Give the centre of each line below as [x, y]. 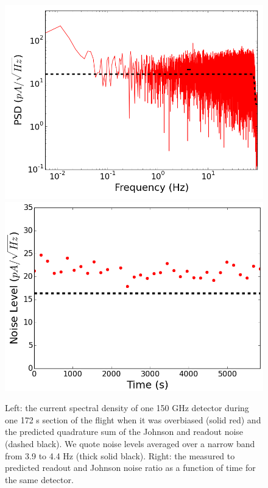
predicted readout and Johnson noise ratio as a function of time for [130, 468]
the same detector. [39, 479]
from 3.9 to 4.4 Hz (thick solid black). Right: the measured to [120, 455]
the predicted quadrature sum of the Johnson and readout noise [124, 432]
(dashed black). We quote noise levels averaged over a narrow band [130, 443]
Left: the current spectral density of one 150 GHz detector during [127, 408]
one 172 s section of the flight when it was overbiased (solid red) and [133, 419]
